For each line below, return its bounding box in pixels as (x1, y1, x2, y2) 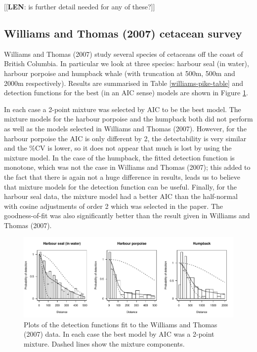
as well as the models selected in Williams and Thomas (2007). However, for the (4, 123, 247, 133)
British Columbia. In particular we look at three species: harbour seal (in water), (4, 58, 249, 69)
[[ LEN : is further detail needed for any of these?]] (4, 1, 155, 11)
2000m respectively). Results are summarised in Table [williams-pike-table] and (4, 78, 244, 88)
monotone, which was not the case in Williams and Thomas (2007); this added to (4, 162, 251, 172)
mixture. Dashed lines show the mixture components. (24, 338, 185, 349)
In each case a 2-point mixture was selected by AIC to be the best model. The (4, 104, 241, 114)
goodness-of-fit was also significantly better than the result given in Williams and (4, 210, 250, 221)
